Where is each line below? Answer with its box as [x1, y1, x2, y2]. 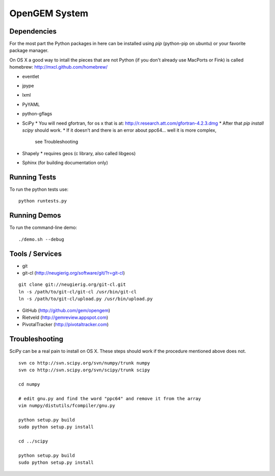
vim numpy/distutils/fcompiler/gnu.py [18, 403, 116, 409]
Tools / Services [9, 249, 62, 258]
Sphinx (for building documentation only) [22, 160, 108, 166]
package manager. [9, 47, 49, 53]
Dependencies [9, 27, 57, 36]
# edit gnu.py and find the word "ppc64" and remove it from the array [18, 396, 201, 401]
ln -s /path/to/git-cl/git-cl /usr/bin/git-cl [18, 289, 137, 294]
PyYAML [22, 101, 40, 107]
